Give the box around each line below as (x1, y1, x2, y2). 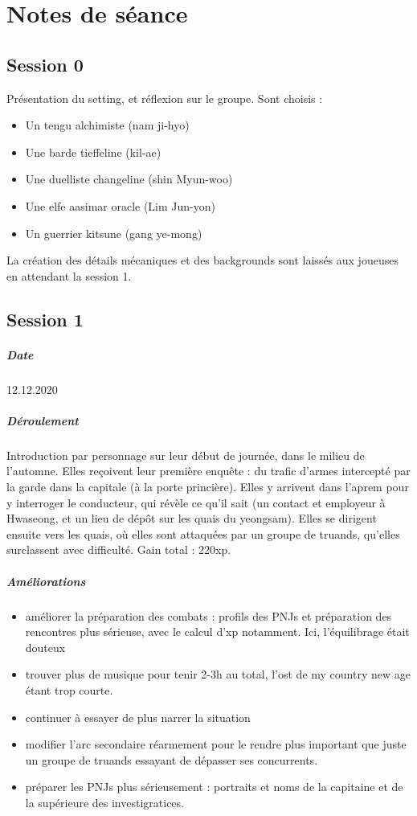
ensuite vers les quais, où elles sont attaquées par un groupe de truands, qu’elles (6, 525, 400, 542)
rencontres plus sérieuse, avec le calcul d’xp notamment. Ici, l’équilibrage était (25, 623, 410, 640)
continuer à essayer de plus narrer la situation (25, 708, 251, 725)
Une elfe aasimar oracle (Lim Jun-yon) (25, 197, 215, 214)
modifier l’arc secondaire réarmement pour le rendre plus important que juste (25, 736, 407, 752)
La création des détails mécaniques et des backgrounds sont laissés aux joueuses (6, 252, 399, 269)
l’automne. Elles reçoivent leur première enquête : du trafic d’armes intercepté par (6, 462, 411, 479)
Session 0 (6, 51, 84, 76)
